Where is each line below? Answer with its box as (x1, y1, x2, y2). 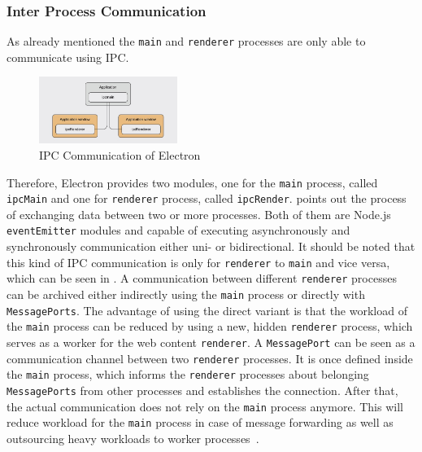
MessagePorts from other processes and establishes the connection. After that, (7, 381, 398, 398)
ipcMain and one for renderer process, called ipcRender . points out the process (7, 190, 407, 207)
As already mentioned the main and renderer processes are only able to (7, 33, 366, 50)
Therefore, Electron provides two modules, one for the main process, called (7, 173, 378, 191)
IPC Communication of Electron (39, 146, 201, 163)
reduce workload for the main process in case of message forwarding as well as (7, 414, 394, 431)
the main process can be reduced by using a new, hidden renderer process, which (7, 318, 413, 335)
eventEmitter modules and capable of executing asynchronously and (7, 222, 350, 239)
